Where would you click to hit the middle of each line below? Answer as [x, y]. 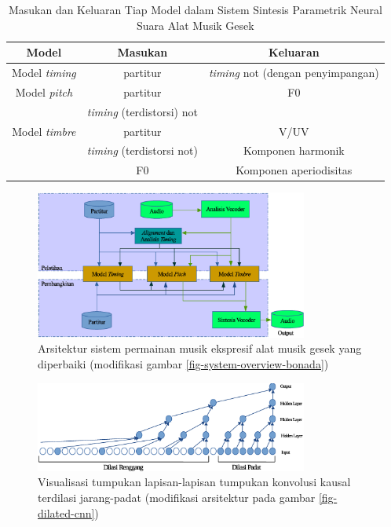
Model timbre [44, 131]
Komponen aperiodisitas [294, 170]
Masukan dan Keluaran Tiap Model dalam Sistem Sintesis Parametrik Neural [195, 9]
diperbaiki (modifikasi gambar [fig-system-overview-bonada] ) [183, 364]
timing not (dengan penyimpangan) [294, 73]
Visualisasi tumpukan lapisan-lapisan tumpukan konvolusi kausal [194, 482]
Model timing [44, 73]
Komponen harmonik [294, 150]
